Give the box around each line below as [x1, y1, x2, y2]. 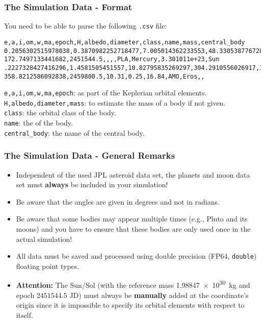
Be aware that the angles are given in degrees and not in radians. [16, 196, 220, 207]
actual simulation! [16, 233, 72, 244]
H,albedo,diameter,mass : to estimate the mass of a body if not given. [4, 97, 226, 108]
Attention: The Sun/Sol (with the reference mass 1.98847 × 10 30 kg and [16, 278, 250, 290]
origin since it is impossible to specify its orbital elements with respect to [16, 300, 245, 310]
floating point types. [16, 260, 79, 271]
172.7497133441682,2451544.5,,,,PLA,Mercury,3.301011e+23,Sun [4, 56, 220, 63]
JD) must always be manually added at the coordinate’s [69, 289, 249, 300]
